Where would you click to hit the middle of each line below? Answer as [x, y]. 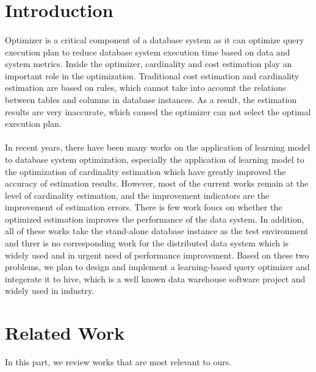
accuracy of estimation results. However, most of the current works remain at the [157, 183]
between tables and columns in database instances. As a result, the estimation [151, 99]
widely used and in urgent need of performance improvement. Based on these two [157, 255]
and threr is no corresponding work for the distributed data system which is [147, 243]
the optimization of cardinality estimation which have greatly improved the [145, 171]
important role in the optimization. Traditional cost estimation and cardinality [152, 75]
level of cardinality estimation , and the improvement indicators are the [137, 195]
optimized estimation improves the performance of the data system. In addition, [155, 219]
